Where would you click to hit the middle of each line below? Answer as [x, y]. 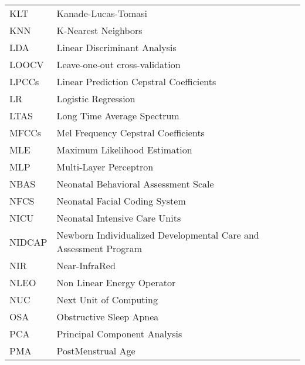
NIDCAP [28, 242]
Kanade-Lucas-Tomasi [102, 13]
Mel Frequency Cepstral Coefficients [131, 133]
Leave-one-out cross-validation [118, 64]
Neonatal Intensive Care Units [119, 218]
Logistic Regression [96, 98]
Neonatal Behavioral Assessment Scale [135, 184]
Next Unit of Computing [107, 299]
